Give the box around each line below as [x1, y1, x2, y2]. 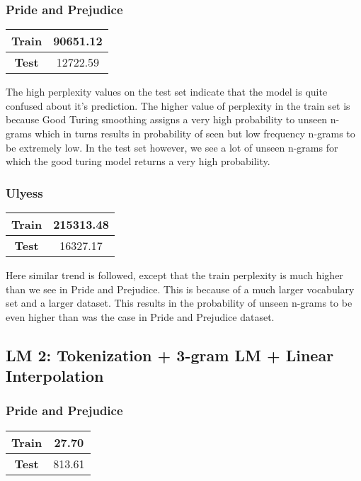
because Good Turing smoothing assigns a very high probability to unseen [6, 112, 328, 127]
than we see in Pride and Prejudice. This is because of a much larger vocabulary [6, 281, 355, 296]
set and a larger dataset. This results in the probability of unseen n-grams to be [6, 295, 353, 310]
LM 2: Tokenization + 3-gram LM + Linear [6, 344, 334, 366]
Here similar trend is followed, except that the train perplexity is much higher [6, 268, 343, 282]
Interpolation [6, 365, 104, 387]
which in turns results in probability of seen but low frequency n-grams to [35, 126, 355, 140]
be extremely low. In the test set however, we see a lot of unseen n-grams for [6, 140, 338, 154]
